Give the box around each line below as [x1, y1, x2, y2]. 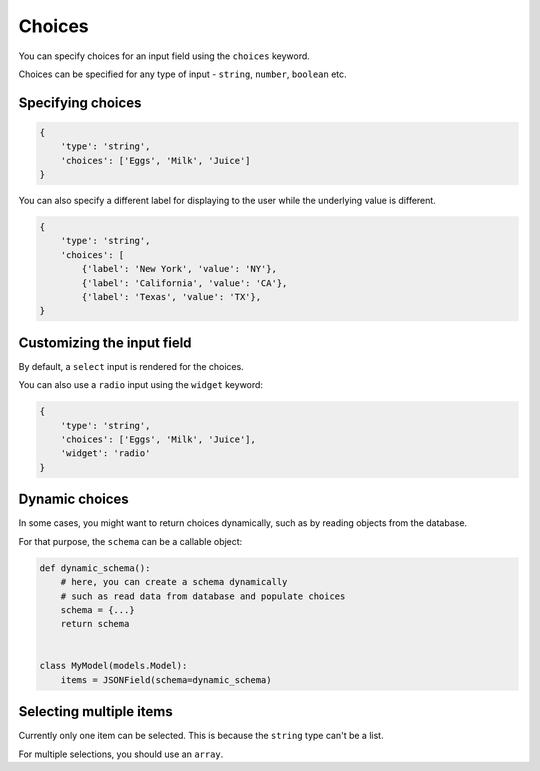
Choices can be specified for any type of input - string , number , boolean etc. [18, 68, 347, 80]
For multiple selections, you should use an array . [18, 748, 224, 760]
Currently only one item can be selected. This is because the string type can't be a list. [18, 730, 384, 742]
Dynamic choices [18, 491, 129, 508]
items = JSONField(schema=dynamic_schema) [60, 674, 272, 685]
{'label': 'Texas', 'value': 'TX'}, [81, 291, 262, 303]
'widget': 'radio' [60, 448, 151, 459]
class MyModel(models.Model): [39, 660, 188, 672]
